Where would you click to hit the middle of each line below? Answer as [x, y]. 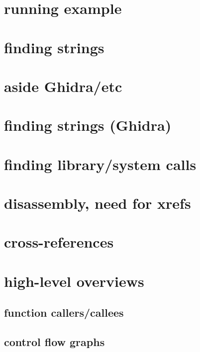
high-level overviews [74, 281]
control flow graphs [54, 342]
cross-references [59, 242]
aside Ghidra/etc [63, 86]
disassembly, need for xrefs [98, 203]
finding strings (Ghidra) [88, 125]
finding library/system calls [100, 164]
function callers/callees [64, 312]
